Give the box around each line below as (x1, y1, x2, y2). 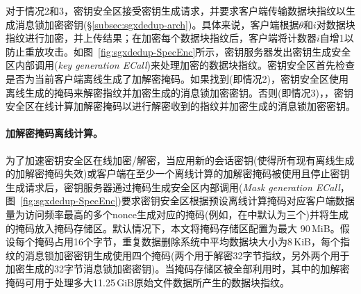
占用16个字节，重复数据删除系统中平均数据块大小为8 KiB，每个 (53, 234, 341, 249)
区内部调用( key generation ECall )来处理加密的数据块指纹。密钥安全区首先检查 (6, 58, 355, 72)
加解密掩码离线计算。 (6, 126, 103, 140)
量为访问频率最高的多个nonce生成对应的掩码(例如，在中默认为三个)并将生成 (6, 206, 349, 221)
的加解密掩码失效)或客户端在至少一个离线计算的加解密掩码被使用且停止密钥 (6, 166, 350, 181)
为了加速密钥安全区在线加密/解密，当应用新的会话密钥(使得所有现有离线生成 (6, 152, 355, 167)
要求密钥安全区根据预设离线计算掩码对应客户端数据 (121, 193, 355, 208)
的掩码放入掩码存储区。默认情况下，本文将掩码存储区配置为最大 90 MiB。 (6, 220, 340, 235)
